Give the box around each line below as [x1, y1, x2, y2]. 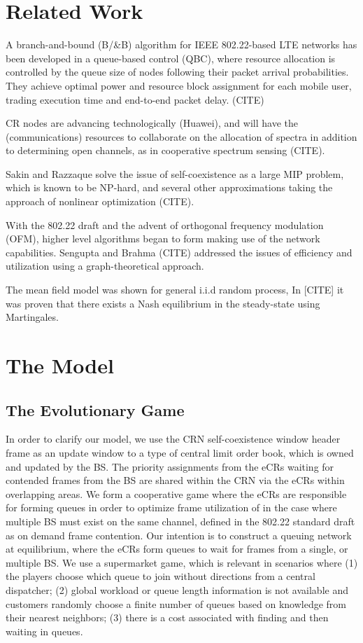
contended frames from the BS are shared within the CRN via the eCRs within [6, 473, 345, 488]
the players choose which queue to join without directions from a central [6, 569, 315, 583]
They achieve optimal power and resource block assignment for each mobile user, [6, 78, 352, 92]
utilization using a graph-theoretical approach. [6, 258, 204, 273]
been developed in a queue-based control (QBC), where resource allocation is [6, 50, 336, 65]
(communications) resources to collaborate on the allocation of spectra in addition [6, 129, 357, 144]
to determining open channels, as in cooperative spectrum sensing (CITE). [6, 143, 325, 158]
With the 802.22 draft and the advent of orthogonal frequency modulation [6, 217, 324, 232]
